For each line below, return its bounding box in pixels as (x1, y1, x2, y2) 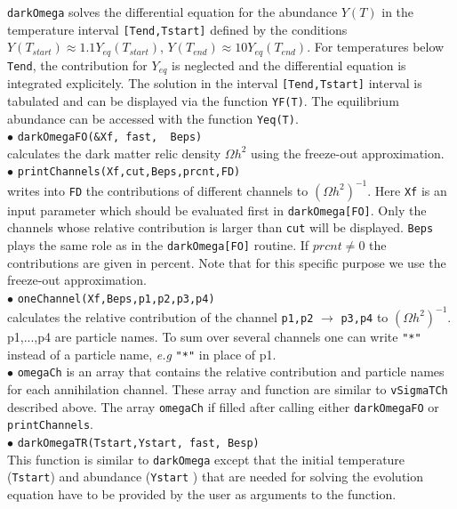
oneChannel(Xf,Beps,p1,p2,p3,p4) (17, 292, 215, 305)
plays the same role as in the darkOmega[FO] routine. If (7, 235, 309, 254)
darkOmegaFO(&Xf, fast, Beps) (17, 131, 203, 144)
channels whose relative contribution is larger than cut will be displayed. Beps (7, 218, 434, 237)
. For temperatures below (307, 37, 445, 56)
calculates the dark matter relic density (7, 143, 221, 162)
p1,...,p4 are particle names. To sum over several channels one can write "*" (7, 327, 421, 345)
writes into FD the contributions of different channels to (7, 181, 309, 199)
